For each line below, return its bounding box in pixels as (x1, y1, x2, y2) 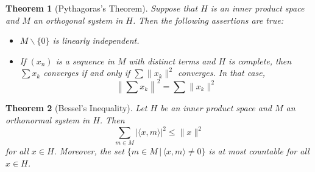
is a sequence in (55, 54, 115, 67)
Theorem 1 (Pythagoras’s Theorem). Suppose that (5, 2, 198, 14)
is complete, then (228, 54, 292, 67)
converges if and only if (43, 66, 130, 79)
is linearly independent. (52, 34, 140, 47)
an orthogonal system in (33, 13, 123, 26)
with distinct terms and (129, 54, 216, 67)
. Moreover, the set (54, 145, 124, 157)
